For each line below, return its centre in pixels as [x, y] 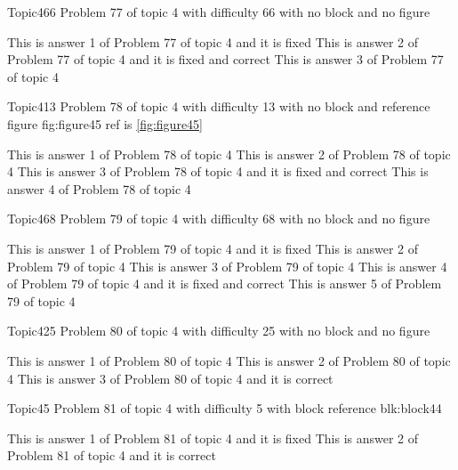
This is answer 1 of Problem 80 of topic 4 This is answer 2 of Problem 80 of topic [229, 360]
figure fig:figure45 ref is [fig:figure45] [105, 123]
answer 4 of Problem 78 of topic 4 [99, 188]
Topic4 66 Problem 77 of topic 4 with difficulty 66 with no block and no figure [219, 12]
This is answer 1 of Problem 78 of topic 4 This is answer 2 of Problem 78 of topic [229, 154]
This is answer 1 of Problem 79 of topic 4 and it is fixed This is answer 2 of [213, 248]
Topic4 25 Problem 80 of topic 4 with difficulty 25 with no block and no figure [219, 331]
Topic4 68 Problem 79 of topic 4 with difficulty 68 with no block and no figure [219, 219]
